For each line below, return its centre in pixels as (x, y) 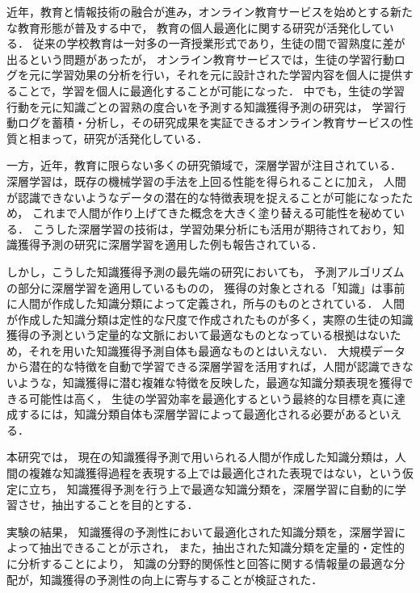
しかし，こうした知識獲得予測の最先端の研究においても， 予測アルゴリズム (206, 271)
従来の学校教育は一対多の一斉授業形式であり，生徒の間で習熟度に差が (219, 43)
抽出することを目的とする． (125, 505)
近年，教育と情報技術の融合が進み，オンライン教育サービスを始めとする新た (210, 11)
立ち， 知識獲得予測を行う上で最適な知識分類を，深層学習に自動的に (212, 488)
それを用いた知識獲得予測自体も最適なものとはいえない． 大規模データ (217, 350)
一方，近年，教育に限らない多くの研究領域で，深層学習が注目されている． (204, 165)
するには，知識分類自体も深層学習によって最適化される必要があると (198, 414)
